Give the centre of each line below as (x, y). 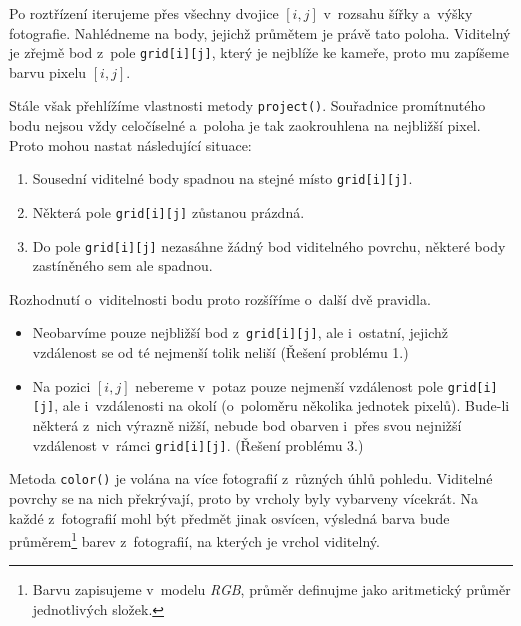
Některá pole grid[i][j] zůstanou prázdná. (168, 211)
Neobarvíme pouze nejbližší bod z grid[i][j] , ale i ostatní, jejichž (240, 332)
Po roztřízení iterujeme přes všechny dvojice (144, 13)
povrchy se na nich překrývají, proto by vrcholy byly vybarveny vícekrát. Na (244, 497)
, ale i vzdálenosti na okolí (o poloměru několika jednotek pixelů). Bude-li (282, 405)
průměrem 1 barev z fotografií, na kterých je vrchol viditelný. (194, 539)
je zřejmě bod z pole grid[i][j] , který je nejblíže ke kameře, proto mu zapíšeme (259, 52)
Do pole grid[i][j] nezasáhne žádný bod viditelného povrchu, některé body (269, 245)
